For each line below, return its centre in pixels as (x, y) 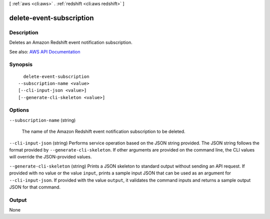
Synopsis (21, 64)
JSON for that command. (35, 187)
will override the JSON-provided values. (50, 157)
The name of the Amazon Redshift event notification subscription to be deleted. (103, 131)
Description (24, 32)
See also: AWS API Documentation (45, 51)
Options (19, 110)
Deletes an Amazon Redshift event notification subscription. (71, 42)
